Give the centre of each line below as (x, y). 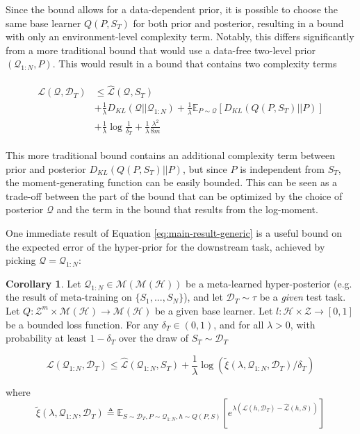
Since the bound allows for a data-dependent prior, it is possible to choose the (172, 9)
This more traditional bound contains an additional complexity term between (170, 155)
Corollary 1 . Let (43, 283)
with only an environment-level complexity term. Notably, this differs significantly (180, 36)
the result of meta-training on (69, 297)
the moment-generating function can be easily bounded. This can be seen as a (172, 182)
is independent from (283, 168)
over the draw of (154, 338)
